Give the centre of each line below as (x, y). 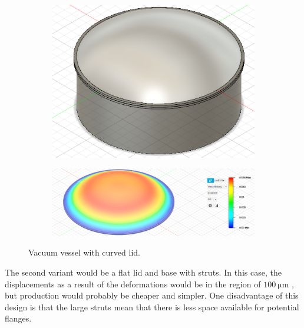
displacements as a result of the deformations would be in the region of (133, 284)
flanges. (18, 318)
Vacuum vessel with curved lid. (84, 252)
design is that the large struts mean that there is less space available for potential (152, 307)
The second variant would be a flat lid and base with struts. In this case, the (143, 272)
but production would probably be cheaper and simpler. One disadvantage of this (152, 295)
